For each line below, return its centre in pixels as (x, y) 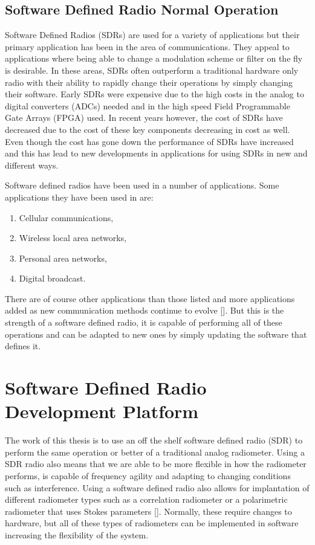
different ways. (32, 165)
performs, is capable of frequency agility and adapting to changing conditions (148, 475)
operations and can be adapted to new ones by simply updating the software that (156, 334)
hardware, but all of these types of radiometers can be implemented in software (152, 523)
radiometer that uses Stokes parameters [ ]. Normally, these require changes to (148, 511)
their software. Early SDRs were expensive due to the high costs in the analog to (154, 94)
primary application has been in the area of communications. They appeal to (147, 46)
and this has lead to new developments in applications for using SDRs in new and (156, 153)
